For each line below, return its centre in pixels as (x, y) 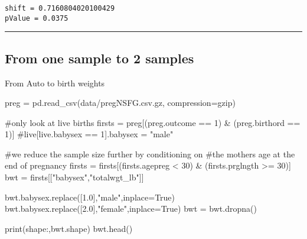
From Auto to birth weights (55, 83)
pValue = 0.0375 (37, 18)
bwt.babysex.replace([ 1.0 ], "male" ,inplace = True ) (90, 197)
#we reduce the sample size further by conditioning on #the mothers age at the (150, 154)
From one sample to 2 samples (99, 58)
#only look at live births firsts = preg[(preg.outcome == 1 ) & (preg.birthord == (153, 122)
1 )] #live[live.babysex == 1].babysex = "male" (89, 134)
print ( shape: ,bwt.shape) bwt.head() (69, 228)
